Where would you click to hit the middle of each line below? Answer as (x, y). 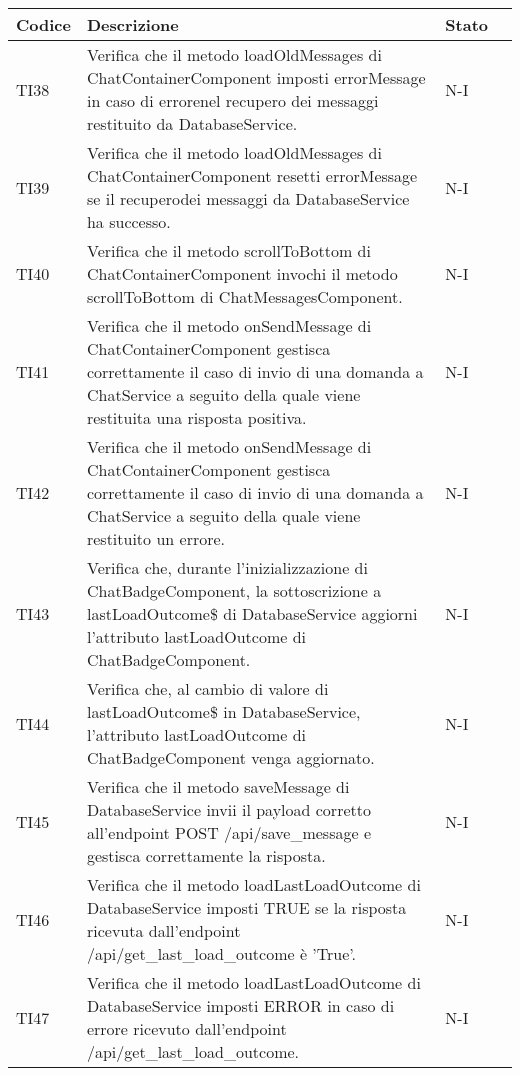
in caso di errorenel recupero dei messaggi (232, 100)
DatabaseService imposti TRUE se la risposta (246, 907)
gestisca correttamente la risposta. (206, 855)
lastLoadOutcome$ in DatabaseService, (223, 711)
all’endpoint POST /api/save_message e (228, 832)
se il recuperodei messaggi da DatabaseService (248, 198)
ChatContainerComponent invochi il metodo (242, 273)
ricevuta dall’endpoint (163, 930)
